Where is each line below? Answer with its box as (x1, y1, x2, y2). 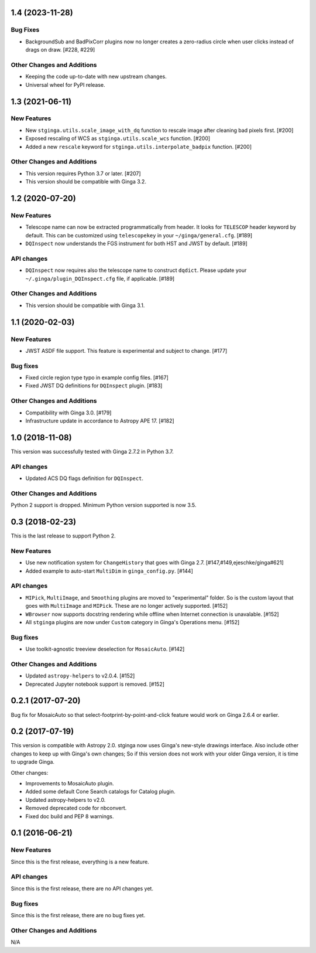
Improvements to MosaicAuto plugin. (25, 780, 114, 787)
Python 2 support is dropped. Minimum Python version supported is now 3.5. (11, 502, 197, 509)
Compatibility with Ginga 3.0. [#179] (25, 409, 112, 416)
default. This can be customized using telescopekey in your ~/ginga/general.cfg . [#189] (25, 232, 253, 239)
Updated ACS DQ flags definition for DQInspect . (25, 475, 143, 482)
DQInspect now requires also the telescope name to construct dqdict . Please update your (25, 267, 247, 274)
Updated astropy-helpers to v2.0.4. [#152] (25, 672, 135, 679)
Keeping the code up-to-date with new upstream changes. (25, 73, 167, 80)
